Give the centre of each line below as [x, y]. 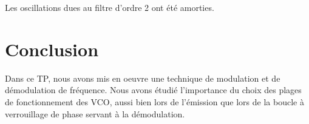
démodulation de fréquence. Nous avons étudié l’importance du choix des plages [153, 90]
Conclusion [52, 49]
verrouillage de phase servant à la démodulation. [95, 113]
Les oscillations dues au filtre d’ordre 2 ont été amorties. [110, 7]
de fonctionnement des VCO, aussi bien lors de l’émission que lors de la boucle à [154, 101]
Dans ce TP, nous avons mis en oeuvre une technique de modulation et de [143, 78]
